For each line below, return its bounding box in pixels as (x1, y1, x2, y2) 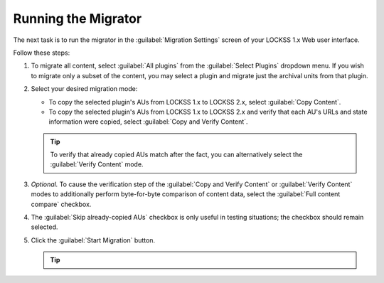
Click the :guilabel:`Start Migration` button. (31, 235, 156, 245)
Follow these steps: (13, 48, 70, 57)
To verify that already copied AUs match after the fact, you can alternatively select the (50, 150, 303, 159)
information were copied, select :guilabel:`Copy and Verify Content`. (48, 117, 248, 126)
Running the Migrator (13, 11, 142, 26)
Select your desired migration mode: (31, 85, 138, 93)
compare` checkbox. (31, 200, 92, 208)
